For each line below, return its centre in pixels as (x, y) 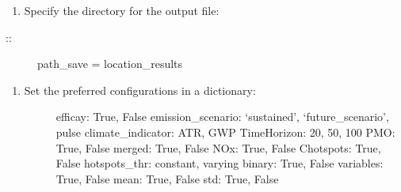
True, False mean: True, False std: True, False (167, 178)
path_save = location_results (110, 64)
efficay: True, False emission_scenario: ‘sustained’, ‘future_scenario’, (222, 117)
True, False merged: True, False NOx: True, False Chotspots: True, (218, 147)
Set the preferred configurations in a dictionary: (140, 90)
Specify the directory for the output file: (122, 10)
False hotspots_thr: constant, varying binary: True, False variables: (220, 163)
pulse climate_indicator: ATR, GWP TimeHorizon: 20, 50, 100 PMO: (225, 132)
